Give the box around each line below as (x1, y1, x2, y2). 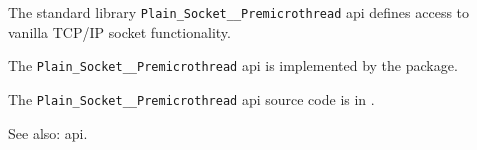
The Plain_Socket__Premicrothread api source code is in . (8, 88, 375, 109)
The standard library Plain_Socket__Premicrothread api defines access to (8, 2, 470, 22)
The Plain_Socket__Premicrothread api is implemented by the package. (8, 55, 458, 76)
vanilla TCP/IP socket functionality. (8, 21, 231, 42)
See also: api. (8, 122, 88, 143)
